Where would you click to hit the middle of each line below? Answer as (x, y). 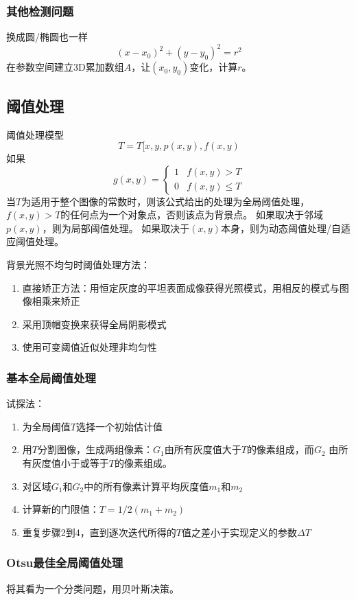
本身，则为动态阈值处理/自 (281, 228)
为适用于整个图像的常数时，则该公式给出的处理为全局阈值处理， (166, 201)
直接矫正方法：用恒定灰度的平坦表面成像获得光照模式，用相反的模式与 (181, 287)
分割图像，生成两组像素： (95, 449)
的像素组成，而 (280, 449)
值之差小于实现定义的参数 (239, 532)
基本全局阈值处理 (51, 377)
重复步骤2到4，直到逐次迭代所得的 (99, 532)
